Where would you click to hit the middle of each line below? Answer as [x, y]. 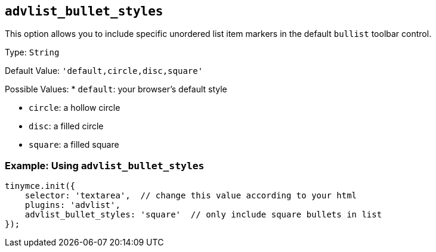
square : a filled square [74, 145]
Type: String [32, 52]
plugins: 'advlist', [72, 205]
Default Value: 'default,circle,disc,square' [104, 71]
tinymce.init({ [40, 186]
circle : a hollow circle [75, 108]
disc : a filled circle [66, 126]
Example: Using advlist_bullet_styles [105, 165]
